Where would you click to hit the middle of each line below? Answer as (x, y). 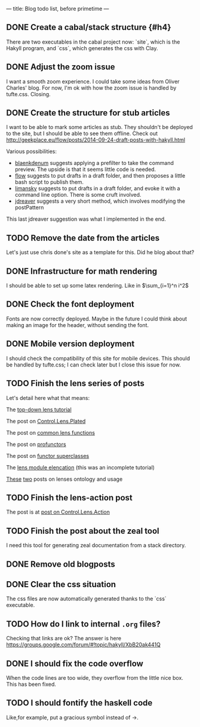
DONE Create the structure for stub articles (88, 113)
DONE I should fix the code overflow (75, 663)
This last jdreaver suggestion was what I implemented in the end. (86, 219)
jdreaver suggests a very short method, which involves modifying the (100, 201)
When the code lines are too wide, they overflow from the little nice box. (95, 677)
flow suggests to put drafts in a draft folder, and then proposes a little (100, 176)
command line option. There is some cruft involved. (78, 195)
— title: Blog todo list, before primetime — (58, 9)
